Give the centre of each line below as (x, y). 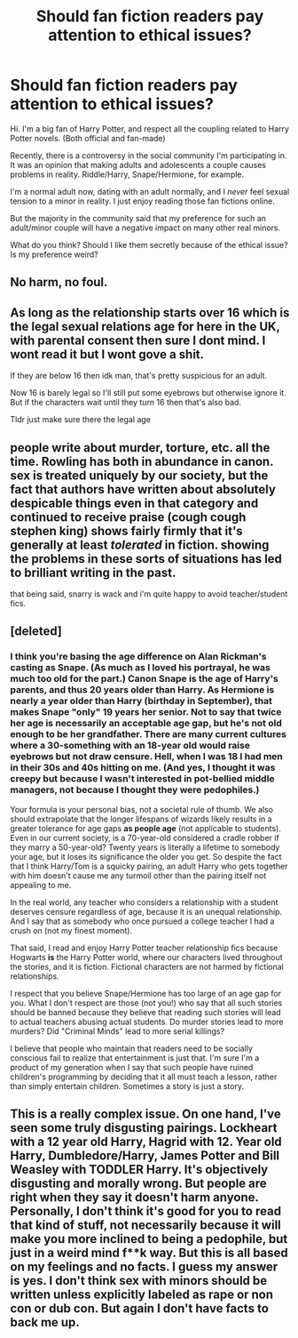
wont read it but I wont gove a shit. (107, 354)
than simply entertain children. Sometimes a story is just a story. (127, 1086)
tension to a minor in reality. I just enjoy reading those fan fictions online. (143, 201)
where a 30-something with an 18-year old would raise (130, 746)
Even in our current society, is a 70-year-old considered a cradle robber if (145, 837)
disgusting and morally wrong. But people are (138, 1184)
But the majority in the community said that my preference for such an (138, 218)
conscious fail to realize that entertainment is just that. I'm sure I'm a (135, 1058)
